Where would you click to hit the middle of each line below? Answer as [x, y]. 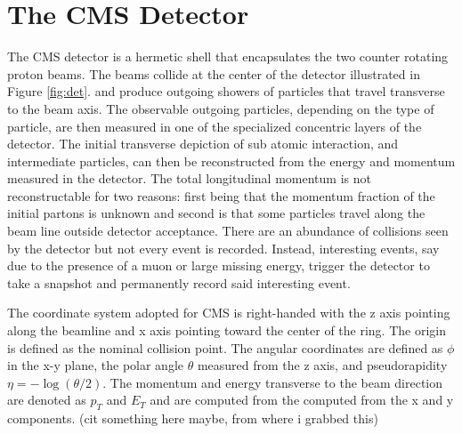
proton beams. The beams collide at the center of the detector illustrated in [214, 73]
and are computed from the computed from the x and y [302, 400]
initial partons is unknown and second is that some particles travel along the [216, 213]
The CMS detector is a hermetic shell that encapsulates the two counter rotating [228, 56]
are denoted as [47, 400]
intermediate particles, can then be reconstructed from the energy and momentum [231, 161]
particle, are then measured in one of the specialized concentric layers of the [215, 126]
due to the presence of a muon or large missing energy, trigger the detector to [219, 265]
